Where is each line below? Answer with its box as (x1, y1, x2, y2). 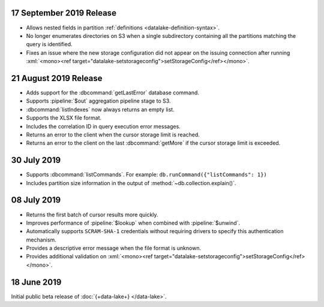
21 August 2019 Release (11, 73, 103, 84)
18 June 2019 (11, 277, 62, 287)
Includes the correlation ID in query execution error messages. (26, 123, 181, 130)
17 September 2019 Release (11, 8, 117, 18)
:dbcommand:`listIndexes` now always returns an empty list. (26, 106, 175, 113)
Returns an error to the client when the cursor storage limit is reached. (26, 131, 200, 138)
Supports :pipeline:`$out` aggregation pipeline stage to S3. (26, 97, 171, 105)
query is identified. (26, 41, 73, 48)
